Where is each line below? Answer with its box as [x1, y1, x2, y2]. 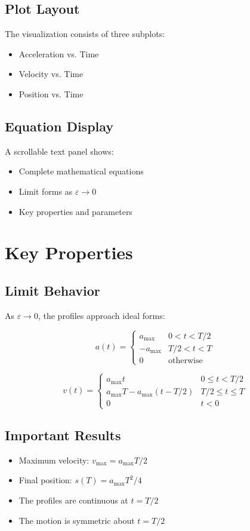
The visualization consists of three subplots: [5, 27, 165, 40]
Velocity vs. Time [18, 67, 84, 80]
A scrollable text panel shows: [5, 145, 114, 157]
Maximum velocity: [18, 453, 89, 466]
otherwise [168, 356, 203, 365]
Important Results [5, 425, 121, 444]
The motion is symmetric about [18, 514, 135, 526]
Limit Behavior [5, 281, 100, 299]
